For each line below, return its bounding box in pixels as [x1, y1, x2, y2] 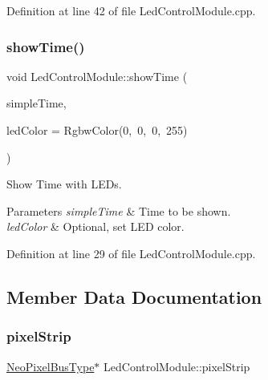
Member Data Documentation [6, 284, 262, 309]
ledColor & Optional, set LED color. [6, 218, 185, 235]
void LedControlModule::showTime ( [6, 67, 188, 84]
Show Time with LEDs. [6, 176, 122, 192]
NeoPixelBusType [6, 358, 95, 374]
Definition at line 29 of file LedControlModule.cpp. [6, 245, 256, 261]
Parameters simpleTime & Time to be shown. [6, 202, 231, 219]
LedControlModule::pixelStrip [104, 358, 250, 374]
